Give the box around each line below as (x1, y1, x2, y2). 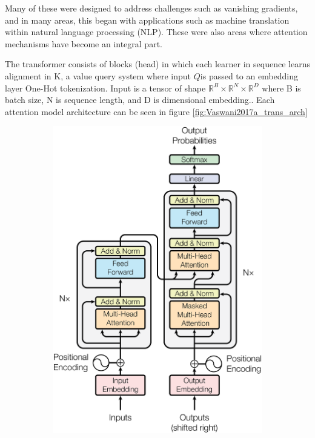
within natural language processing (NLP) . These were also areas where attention (5, 25, 308, 38)
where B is (262, 81, 301, 94)
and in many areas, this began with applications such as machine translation (5, 13, 290, 26)
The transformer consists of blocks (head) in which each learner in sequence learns (5, 58, 310, 70)
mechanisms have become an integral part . (5, 37, 162, 50)
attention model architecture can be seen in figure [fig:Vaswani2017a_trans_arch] (5, 105, 308, 118)
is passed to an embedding (200, 69, 299, 82)
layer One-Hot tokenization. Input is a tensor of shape (5, 81, 206, 94)
